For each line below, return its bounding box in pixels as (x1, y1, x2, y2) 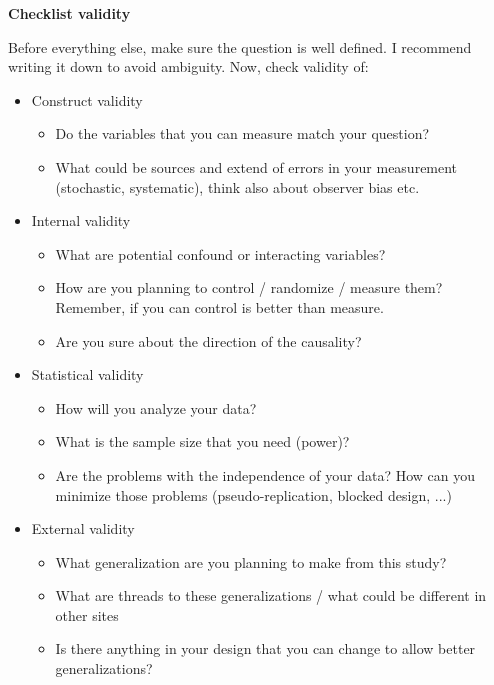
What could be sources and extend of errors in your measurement (55, 156, 458, 177)
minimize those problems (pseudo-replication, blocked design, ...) (55, 484, 452, 505)
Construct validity (31, 89, 143, 110)
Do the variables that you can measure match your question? (55, 123, 430, 144)
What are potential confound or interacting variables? (55, 243, 386, 264)
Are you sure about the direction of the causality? (55, 330, 362, 351)
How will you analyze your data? (55, 397, 257, 418)
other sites (55, 604, 119, 625)
